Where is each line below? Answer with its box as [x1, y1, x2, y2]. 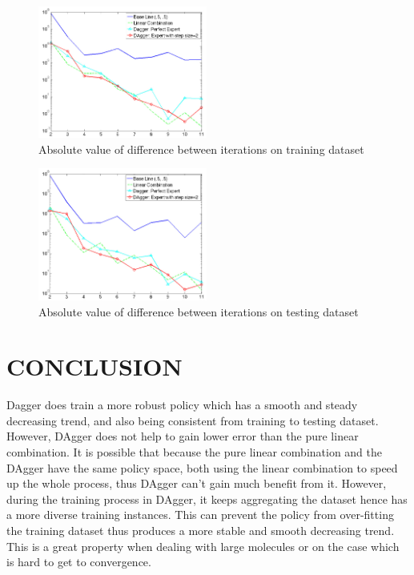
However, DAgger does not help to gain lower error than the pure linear [6, 428, 359, 444]
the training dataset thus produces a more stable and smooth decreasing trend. [6, 522, 395, 539]
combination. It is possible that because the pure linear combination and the [6, 444, 383, 460]
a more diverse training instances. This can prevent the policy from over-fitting [6, 506, 394, 523]
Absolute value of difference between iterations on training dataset [38, 140, 364, 157]
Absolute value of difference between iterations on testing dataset [38, 303, 359, 320]
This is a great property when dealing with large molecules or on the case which [6, 537, 400, 554]
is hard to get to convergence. [6, 553, 151, 570]
